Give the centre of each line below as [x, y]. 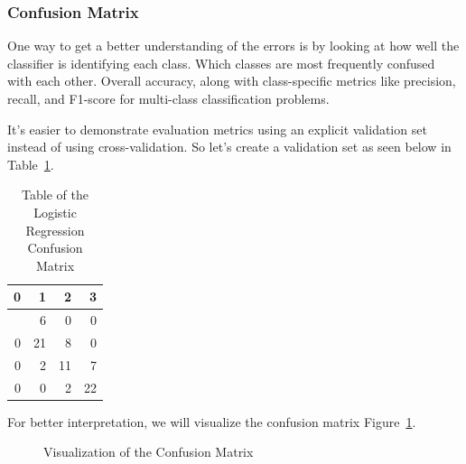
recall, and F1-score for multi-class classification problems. [168, 98]
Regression [55, 230]
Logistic [55, 212]
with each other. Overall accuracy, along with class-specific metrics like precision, [232, 81]
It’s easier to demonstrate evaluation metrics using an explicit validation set [217, 129]
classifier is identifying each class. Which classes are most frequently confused [221, 63]
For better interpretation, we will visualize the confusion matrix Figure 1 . [212, 421]
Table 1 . [31, 164]
